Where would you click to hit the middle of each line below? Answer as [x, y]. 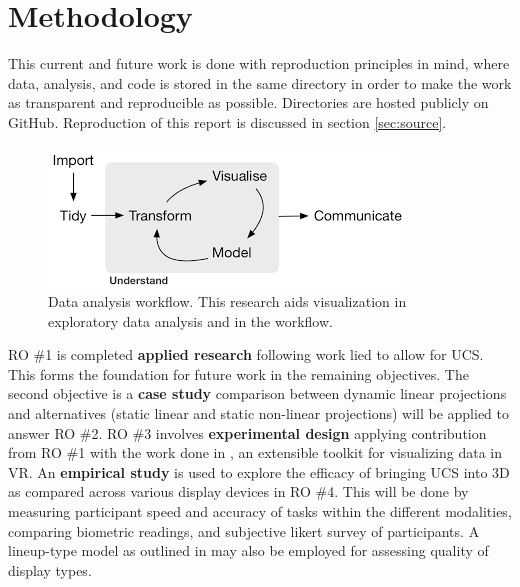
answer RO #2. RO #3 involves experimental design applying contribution [247, 432]
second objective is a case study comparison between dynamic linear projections [257, 393]
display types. [50, 569]
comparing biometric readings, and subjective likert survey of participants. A [244, 530]
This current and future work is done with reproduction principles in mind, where [259, 63]
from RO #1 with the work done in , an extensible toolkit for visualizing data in [255, 452]
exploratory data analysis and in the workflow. [190, 320]
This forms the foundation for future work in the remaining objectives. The [238, 373]
